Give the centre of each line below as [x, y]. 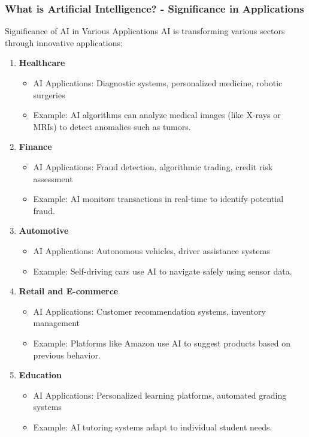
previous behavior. [67, 355]
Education [40, 375]
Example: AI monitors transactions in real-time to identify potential [158, 199]
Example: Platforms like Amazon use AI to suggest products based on [162, 343]
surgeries [49, 94]
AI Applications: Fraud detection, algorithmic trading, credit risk [153, 166]
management [56, 323]
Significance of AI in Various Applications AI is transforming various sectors [145, 31]
